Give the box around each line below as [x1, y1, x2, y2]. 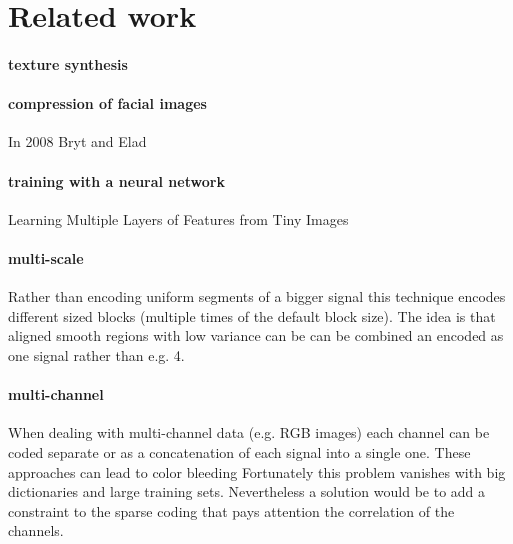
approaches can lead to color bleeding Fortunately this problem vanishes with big [8, 461, 506, 482]
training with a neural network [8, 170, 225, 191]
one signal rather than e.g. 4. [8, 344, 185, 365]
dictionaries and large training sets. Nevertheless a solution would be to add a [8, 481, 486, 502]
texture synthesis [8, 53, 128, 74]
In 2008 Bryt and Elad [8, 131, 147, 152]
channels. [8, 520, 64, 541]
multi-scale [8, 247, 84, 268]
